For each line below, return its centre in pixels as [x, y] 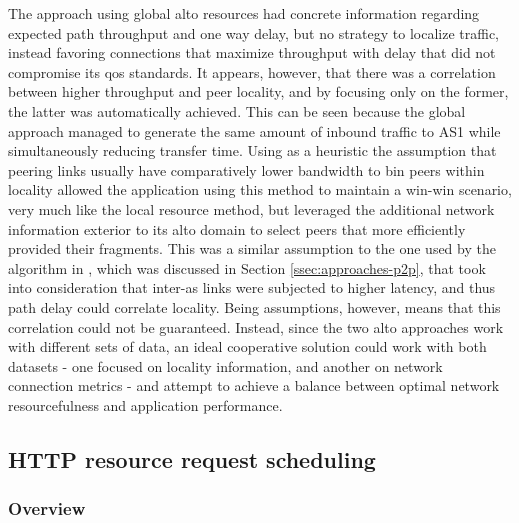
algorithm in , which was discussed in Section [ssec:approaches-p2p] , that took [247, 267]
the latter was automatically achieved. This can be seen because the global [237, 110]
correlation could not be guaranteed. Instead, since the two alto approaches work [256, 326]
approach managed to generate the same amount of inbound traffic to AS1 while [254, 130]
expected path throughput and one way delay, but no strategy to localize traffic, [253, 32]
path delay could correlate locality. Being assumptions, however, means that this [254, 306]
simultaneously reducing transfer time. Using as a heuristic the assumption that [252, 150]
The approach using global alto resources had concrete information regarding [244, 13]
